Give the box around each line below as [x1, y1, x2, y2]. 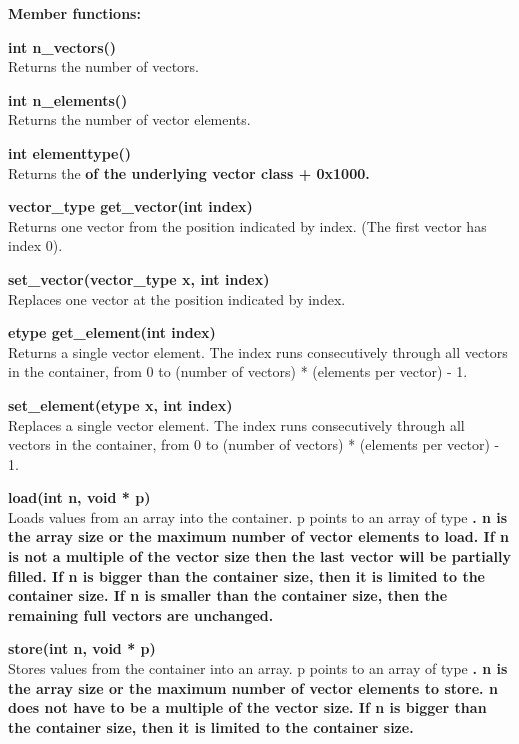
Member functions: [8, 3, 141, 23]
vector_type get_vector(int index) [8, 196, 253, 217]
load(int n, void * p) [8, 487, 151, 508]
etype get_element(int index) [8, 322, 216, 343]
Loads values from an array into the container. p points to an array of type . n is [8, 506, 508, 527]
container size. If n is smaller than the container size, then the [8, 585, 448, 606]
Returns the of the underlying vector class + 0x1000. [8, 162, 370, 183]
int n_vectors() [8, 36, 117, 57]
